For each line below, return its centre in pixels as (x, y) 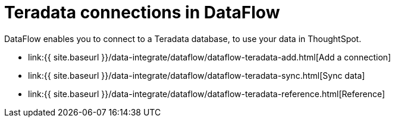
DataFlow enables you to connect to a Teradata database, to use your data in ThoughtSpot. (183, 38)
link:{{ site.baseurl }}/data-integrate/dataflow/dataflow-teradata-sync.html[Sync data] (197, 75)
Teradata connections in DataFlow (142, 12)
